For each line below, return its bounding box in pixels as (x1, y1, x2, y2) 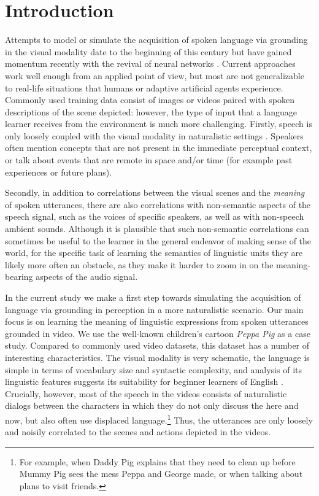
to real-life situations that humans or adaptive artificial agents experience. (5, 81, 283, 94)
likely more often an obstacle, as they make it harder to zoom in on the (5, 258, 274, 271)
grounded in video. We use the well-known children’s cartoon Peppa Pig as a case (5, 327, 310, 339)
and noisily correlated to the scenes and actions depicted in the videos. (5, 425, 271, 438)
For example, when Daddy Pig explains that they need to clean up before (19, 455, 296, 468)
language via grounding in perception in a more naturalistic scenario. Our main (5, 303, 304, 316)
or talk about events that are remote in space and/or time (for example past (5, 153, 293, 166)
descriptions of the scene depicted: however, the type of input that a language (5, 105, 297, 118)
